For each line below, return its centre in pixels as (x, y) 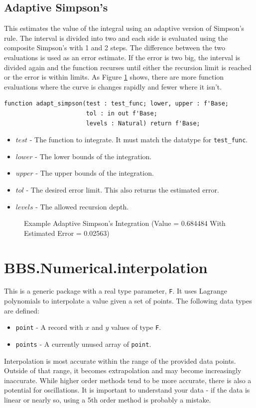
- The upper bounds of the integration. (95, 173)
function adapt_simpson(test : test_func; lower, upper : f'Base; (117, 104)
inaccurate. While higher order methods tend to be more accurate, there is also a (128, 380)
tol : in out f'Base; (122, 113)
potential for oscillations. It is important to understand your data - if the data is (127, 390)
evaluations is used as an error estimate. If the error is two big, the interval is (122, 57)
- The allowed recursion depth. (82, 206)
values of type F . (136, 327)
